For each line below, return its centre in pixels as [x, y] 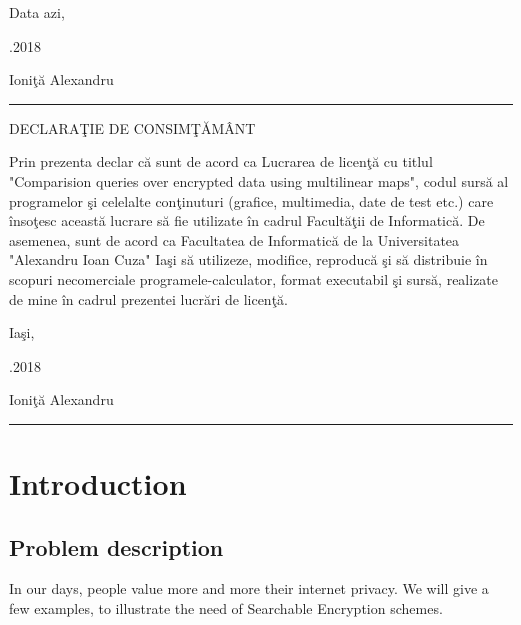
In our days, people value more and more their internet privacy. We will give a [249, 588]
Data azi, [37, 12]
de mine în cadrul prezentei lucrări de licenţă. [148, 298]
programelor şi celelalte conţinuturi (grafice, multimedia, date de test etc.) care [251, 200]
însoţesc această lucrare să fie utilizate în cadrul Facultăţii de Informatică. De [247, 220]
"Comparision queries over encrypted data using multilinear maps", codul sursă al [259, 180]
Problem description [116, 546]
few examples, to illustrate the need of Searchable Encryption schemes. [226, 608]
